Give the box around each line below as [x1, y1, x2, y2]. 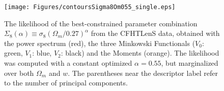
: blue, [32, 48, 52, 58]
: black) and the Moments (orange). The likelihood [61, 48, 219, 58]
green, [4, 48, 23, 58]
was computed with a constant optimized [4, 58, 132, 68]
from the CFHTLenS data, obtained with [91, 28, 220, 38]
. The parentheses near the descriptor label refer [68, 67, 218, 78]
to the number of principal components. [4, 77, 128, 88]
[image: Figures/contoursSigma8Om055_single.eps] [4, 4, 176, 11]
